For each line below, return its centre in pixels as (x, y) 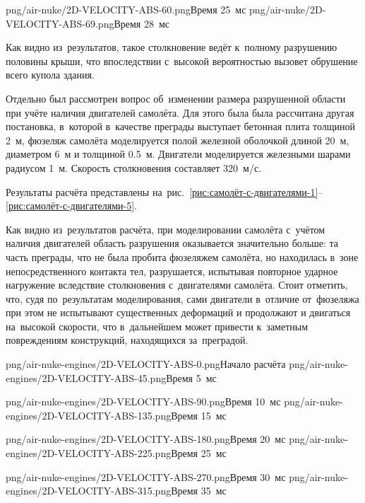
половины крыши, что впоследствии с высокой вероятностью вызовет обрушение (182, 60)
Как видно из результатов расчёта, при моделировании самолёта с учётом (166, 229)
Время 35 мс (199, 491)
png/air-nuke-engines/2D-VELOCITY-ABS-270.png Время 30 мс (146, 476)
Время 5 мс (191, 377)
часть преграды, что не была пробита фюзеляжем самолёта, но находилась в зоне (182, 256)
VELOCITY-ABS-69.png (60, 23)
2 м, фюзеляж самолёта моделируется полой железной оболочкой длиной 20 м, (178, 140)
